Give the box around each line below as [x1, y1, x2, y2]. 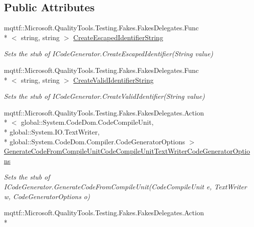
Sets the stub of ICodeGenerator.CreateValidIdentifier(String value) [4, 91, 205, 101]
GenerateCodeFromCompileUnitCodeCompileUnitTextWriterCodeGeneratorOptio [4, 146, 250, 156]
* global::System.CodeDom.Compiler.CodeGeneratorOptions [4, 136, 185, 146]
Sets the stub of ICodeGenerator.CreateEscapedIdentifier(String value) [4, 48, 213, 59]
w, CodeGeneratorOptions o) [4, 191, 90, 201]
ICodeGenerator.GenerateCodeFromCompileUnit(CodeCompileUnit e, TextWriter [4, 181, 247, 191]
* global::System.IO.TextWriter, [4, 126, 100, 136]
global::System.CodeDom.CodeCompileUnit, [21, 117, 154, 127]
